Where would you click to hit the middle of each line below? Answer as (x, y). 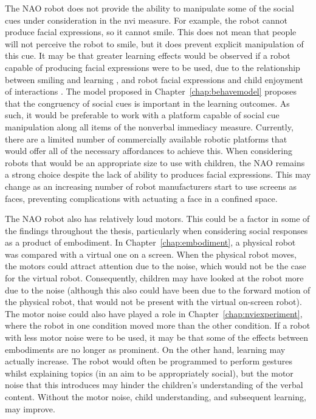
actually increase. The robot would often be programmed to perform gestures (149, 361)
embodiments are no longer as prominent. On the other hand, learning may (145, 349)
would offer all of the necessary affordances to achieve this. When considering (149, 151)
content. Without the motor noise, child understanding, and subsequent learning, (156, 397)
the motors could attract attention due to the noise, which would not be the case (156, 266)
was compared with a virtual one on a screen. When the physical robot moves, (151, 254)
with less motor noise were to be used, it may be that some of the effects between (156, 337)
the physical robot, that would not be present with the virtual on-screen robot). (153, 302)
